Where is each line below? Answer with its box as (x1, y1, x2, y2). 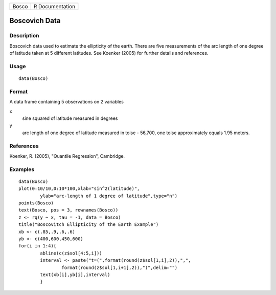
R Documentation (33, 3, 76, 10)
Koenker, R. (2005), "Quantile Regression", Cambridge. (9, 153, 125, 159)
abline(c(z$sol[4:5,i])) (40, 250, 102, 256)
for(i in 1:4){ (18, 243, 57, 249)
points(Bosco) (18, 200, 54, 206)
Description (9, 32, 39, 39)
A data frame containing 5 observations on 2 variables (9, 99, 124, 105)
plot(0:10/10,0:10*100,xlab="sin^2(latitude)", (18, 186, 140, 192)
